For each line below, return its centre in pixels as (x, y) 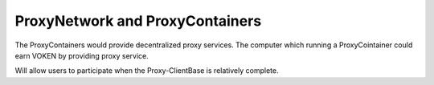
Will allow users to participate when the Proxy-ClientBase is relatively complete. (147, 71)
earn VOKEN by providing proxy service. (82, 55)
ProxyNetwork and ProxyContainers (138, 21)
